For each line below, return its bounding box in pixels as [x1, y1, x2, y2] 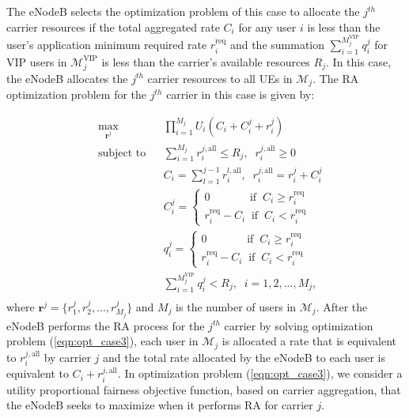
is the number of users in [176, 298, 297, 314]
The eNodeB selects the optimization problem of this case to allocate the [6, 3, 360, 19]
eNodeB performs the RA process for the [6, 317, 205, 333]
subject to [97, 147, 146, 159]
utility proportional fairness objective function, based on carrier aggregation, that [6, 381, 401, 397]
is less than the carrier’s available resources [101, 53, 310, 70]
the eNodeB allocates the [6, 70, 128, 86]
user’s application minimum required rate [6, 36, 207, 53]
